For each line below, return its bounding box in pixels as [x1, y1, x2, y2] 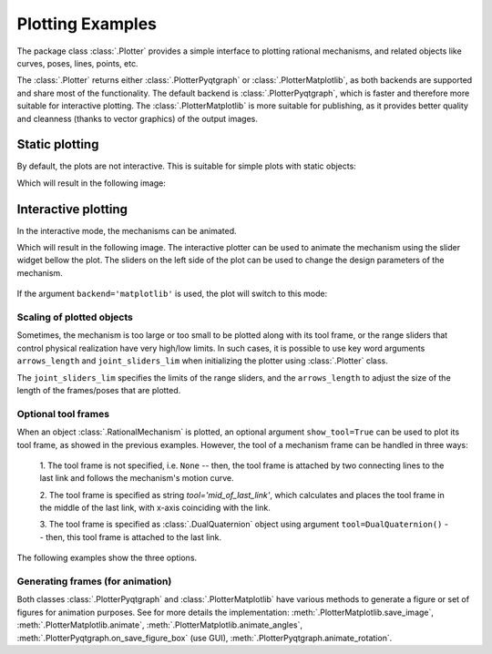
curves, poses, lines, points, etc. [16, 57, 138, 68]
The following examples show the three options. [16, 552, 198, 564]
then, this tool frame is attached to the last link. [46, 531, 222, 542]
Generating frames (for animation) [16, 575, 172, 588]
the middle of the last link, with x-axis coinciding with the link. [39, 502, 271, 514]
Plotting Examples [16, 14, 158, 34]
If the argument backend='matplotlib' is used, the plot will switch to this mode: [16, 288, 328, 300]
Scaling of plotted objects [16, 311, 134, 323]
